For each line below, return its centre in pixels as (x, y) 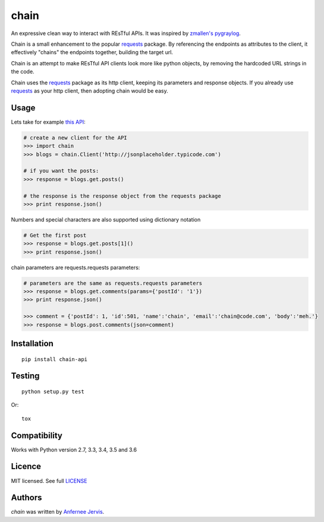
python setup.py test (53, 391)
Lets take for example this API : (48, 122)
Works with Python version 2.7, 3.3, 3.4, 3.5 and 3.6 (74, 450)
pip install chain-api (55, 359)
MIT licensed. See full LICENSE (49, 480)
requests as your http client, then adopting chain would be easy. (90, 91)
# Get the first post (55, 235)
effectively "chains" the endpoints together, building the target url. (92, 52)
